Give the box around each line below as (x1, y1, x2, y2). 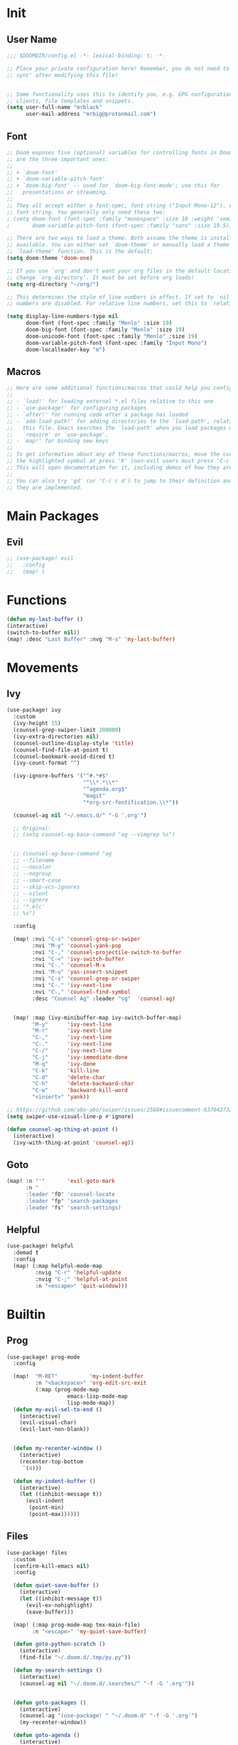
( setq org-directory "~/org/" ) (6, 280, 99, 288)
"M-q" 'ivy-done (32, 1060, 97, 1067)
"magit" (82, 792, 106, 799)
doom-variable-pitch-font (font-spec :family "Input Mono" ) (25, 339, 207, 347)
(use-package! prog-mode (6, 1354, 80, 1361)
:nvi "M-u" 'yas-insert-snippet (32, 969, 129, 976)
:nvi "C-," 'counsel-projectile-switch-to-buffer (32, 949, 182, 956)
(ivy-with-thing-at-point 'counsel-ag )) (13, 1139, 134, 1146)
